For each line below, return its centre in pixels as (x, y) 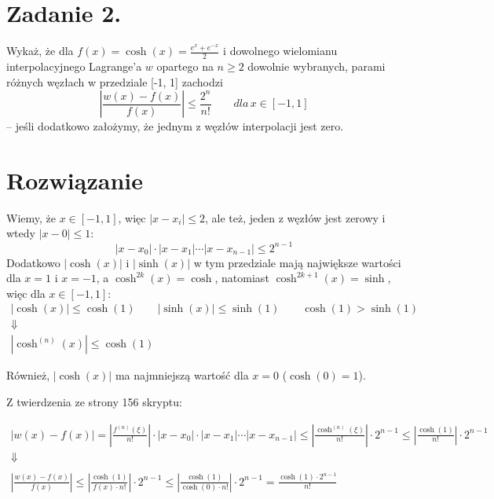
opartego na (185, 66)
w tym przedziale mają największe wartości (297, 262)
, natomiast (242, 278)
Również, (28, 375)
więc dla (26, 293)
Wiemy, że (31, 217)
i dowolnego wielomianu (280, 51)
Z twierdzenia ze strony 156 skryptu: (94, 402)
